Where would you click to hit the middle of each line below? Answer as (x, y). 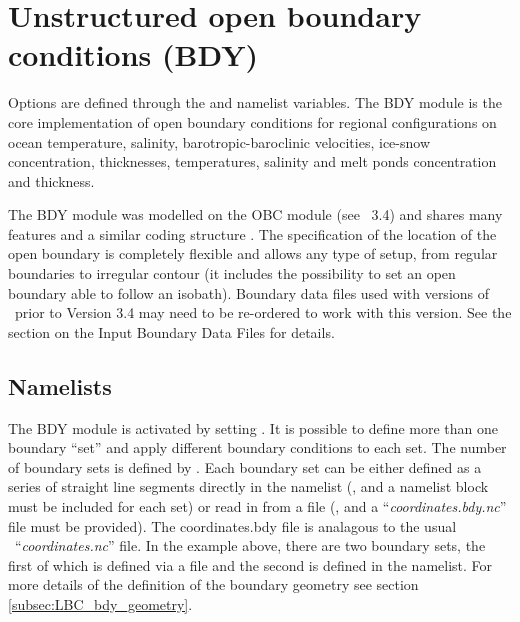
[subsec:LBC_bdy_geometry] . (100, 603)
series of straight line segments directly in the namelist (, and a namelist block (248, 486)
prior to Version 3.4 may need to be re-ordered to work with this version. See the (263, 312)
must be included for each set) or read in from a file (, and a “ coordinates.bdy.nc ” (257, 506)
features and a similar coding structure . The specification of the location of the (252, 233)
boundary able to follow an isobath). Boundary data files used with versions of (249, 292)
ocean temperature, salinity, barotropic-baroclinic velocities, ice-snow (219, 141)
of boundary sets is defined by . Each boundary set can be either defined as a (245, 466)
